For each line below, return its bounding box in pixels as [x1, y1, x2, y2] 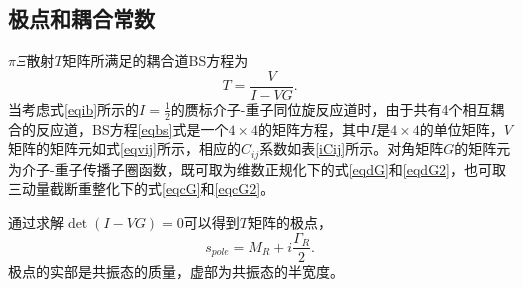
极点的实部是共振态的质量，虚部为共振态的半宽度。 [8, 260, 344, 281]
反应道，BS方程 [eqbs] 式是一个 [35, 118, 229, 139]
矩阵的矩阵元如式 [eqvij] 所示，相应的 [8, 138, 241, 159]
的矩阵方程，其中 [257, 118, 370, 139]
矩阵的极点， [248, 211, 332, 232]
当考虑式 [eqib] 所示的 [8, 98, 140, 119]
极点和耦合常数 [8, 3, 155, 34]
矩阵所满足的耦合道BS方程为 [62, 50, 249, 71]
